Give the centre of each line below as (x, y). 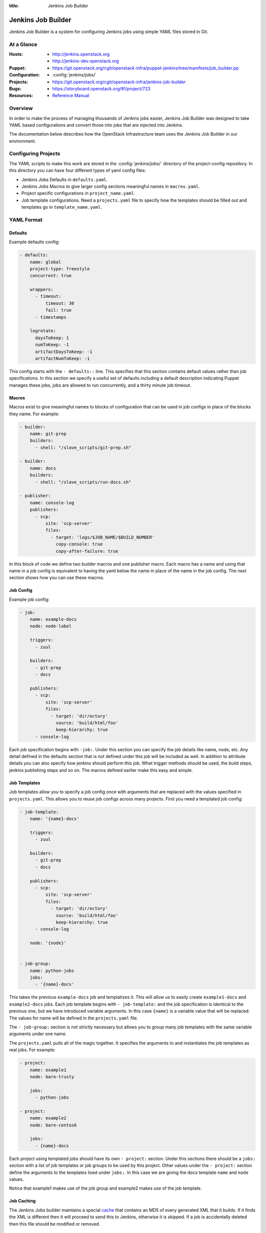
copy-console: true (79, 544)
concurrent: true (51, 276)
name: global (46, 262)
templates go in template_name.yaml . (62, 207)
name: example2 (48, 1118)
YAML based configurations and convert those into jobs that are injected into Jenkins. (96, 125)
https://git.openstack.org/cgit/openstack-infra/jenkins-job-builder (119, 82)
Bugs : (15, 89)
